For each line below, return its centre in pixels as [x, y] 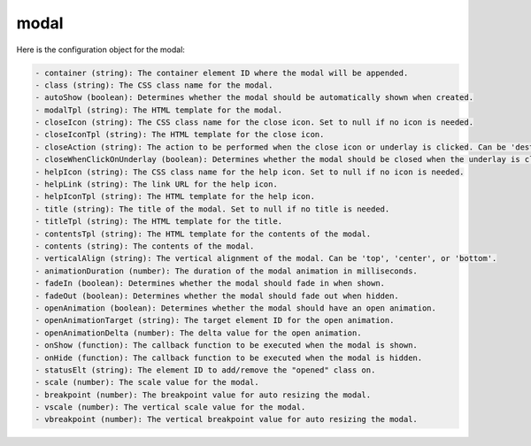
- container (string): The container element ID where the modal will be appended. [222, 73]
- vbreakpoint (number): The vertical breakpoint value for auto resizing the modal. [226, 419]
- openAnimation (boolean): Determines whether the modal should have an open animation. [236, 308]
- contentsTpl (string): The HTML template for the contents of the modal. [203, 234]
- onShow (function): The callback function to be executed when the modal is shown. [226, 346]
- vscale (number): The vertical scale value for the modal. [170, 408]
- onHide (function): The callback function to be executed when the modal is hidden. [229, 358]
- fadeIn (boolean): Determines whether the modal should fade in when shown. [210, 284]
